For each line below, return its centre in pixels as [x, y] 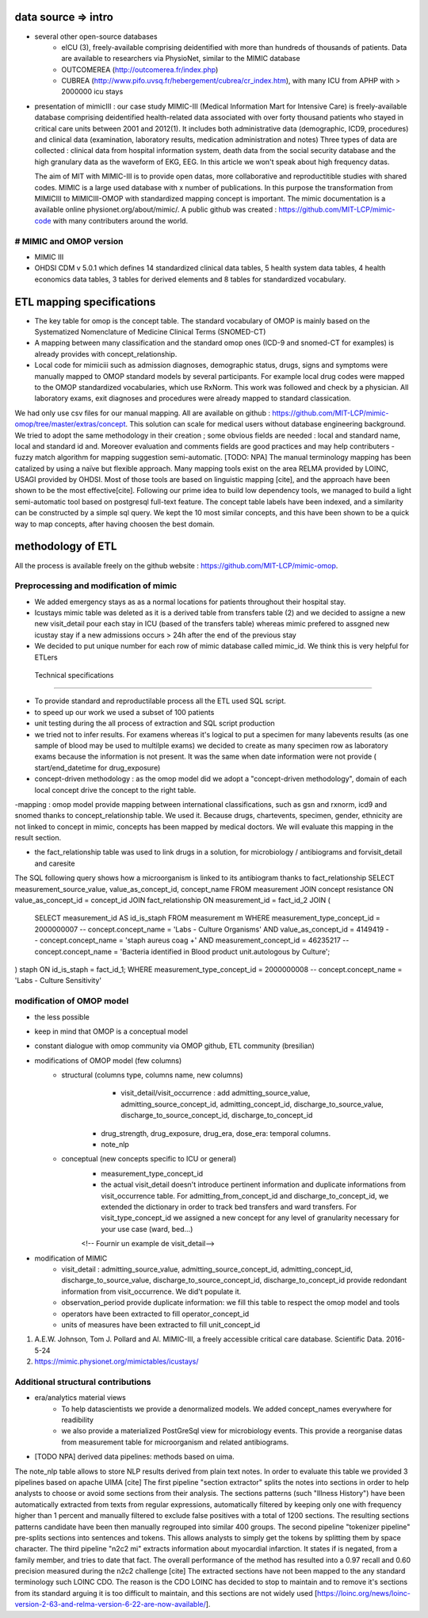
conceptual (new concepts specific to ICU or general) [149, 1159]
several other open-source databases [96, 36]
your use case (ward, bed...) [147, 1229]
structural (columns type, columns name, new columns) [152, 1075]
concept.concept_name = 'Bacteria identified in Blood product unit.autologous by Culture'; [182, 951]
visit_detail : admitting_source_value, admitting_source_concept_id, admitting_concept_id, [207, 1269]
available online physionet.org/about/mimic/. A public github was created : [156, 209]
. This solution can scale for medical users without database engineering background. [266, 424]
